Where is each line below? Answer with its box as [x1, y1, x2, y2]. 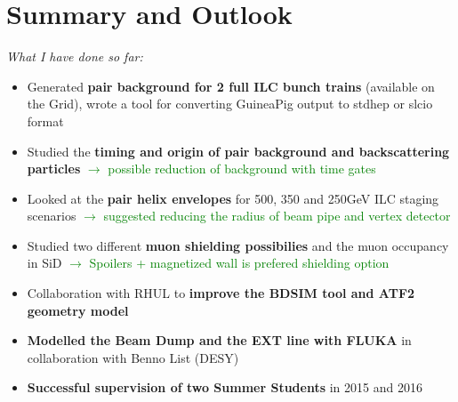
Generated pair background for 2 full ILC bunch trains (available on [27, 76, 435, 95]
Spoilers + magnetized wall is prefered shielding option [89, 253, 390, 272]
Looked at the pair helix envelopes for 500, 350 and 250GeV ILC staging [27, 189, 439, 207]
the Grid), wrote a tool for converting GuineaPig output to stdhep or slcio [27, 94, 433, 113]
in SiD [27, 253, 62, 272]
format [27, 111, 64, 130]
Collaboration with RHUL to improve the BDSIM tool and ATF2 [27, 284, 415, 302]
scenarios [27, 206, 76, 225]
